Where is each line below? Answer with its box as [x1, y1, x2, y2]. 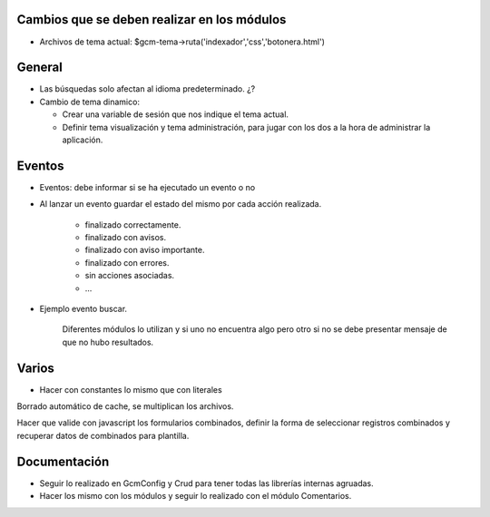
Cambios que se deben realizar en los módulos [16, 12, 287, 27]
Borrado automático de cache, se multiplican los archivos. [16, 401, 234, 412]
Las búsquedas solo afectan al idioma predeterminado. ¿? [39, 83, 256, 94]
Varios [16, 360, 54, 376]
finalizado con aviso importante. [84, 245, 205, 256]
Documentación [16, 454, 110, 469]
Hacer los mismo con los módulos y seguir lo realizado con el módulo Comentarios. [39, 491, 352, 502]
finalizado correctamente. [84, 219, 181, 230]
